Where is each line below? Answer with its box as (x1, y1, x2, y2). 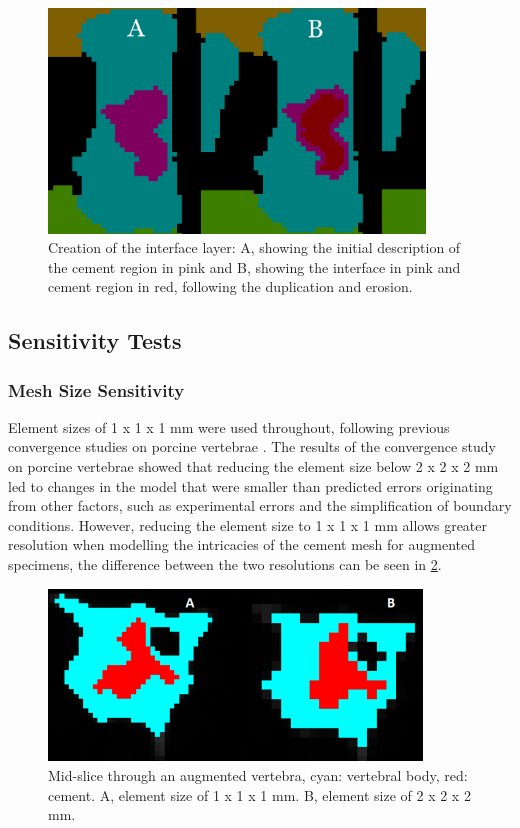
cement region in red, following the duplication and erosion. (48, 276, 413, 297)
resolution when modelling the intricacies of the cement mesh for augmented (8, 534, 475, 555)
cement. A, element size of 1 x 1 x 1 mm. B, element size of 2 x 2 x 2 (48, 784, 471, 805)
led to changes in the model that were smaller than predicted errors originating (8, 475, 493, 496)
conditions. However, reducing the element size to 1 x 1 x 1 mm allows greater (8, 514, 488, 535)
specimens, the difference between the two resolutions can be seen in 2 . (8, 554, 442, 575)
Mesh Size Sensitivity (8, 377, 185, 402)
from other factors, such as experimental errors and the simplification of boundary (8, 495, 512, 516)
